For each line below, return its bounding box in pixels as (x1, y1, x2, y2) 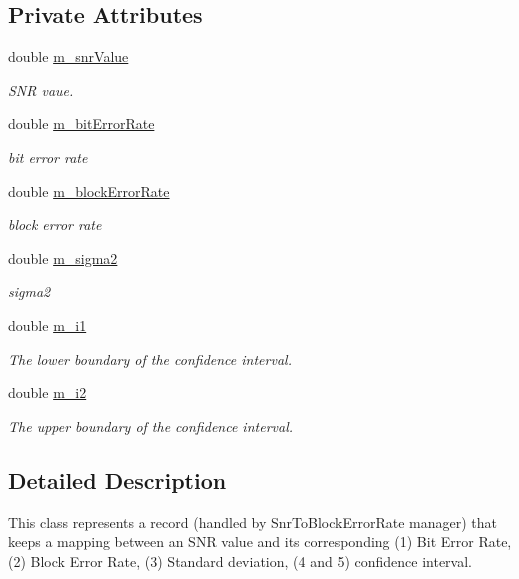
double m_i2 (8, 382, 87, 403)
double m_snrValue (8, 46, 129, 67)
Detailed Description (8, 464, 227, 495)
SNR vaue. (8, 79, 74, 100)
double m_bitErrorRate (8, 113, 155, 134)
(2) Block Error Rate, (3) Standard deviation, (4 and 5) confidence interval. (8, 550, 472, 571)
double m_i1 (8, 314, 87, 335)
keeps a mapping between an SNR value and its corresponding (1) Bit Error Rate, (8, 531, 512, 552)
